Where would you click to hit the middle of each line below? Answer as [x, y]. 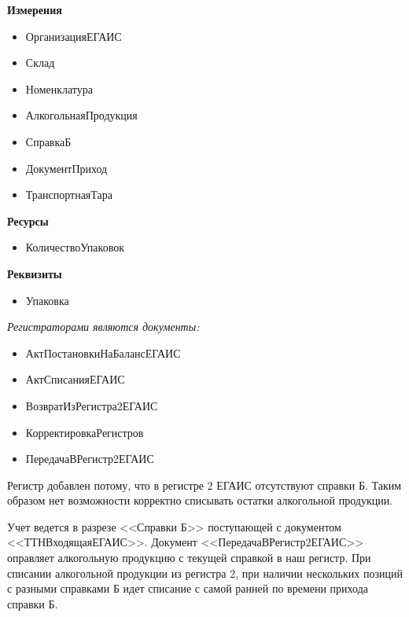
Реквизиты [35, 273]
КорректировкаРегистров [85, 432]
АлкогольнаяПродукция [81, 115]
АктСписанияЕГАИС [75, 379]
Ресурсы [28, 220]
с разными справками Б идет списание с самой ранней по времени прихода [188, 588]
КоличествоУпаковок [75, 247]
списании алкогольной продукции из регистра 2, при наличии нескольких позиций [205, 573]
